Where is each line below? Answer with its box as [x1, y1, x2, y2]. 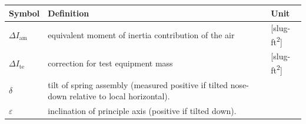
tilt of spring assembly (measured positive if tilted [48, 78, 228, 91]
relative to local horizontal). [69, 90, 170, 102]
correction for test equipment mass [48, 57, 173, 69]
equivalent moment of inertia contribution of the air [48, 28, 235, 41]
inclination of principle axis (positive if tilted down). [48, 104, 237, 116]
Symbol [9, 6, 40, 19]
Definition [48, 6, 89, 19]
